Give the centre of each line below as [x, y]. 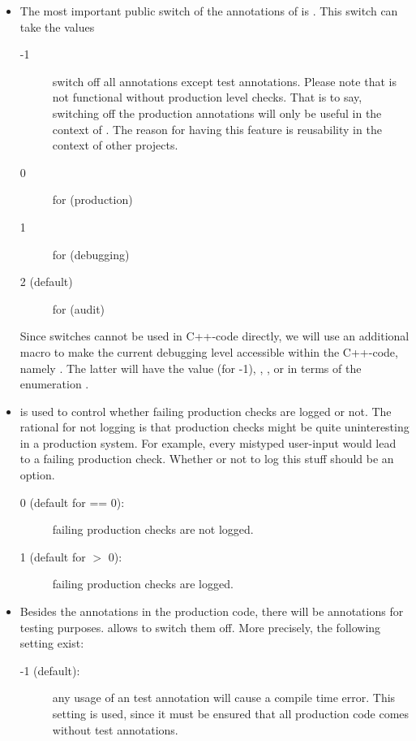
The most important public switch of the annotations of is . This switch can [209, 11]
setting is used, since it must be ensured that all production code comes [231, 713]
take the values [57, 26]
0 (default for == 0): [72, 502]
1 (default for [53, 556]
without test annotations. [115, 729]
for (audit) [79, 308]
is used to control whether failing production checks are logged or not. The [206, 411]
